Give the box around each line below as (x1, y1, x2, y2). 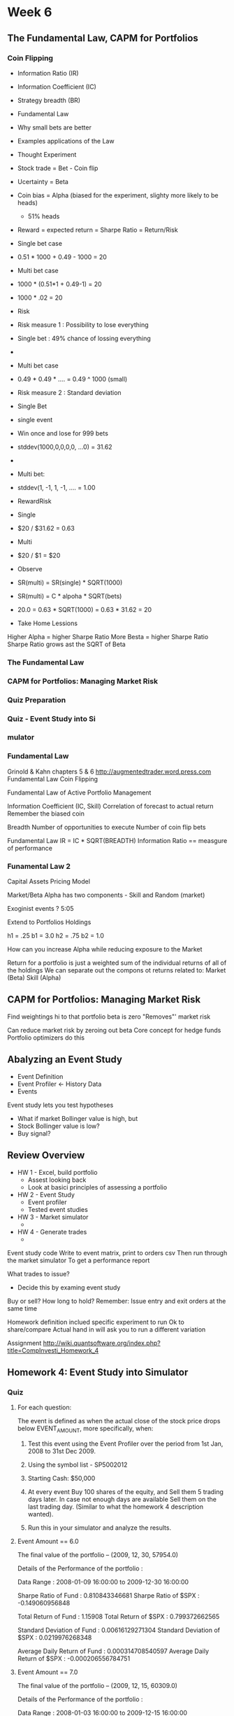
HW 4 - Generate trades (17, 1227, 87, 1236)
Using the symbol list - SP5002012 (27, 1460, 128, 1469)
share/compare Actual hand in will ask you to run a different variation (7, 1325, 206, 1334)
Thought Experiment (17, 150, 77, 158)
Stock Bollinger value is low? (17, 1122, 100, 1130)
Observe (17, 564, 43, 573)
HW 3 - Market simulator (17, 1213, 89, 1221)
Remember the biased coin (7, 809, 85, 818)
